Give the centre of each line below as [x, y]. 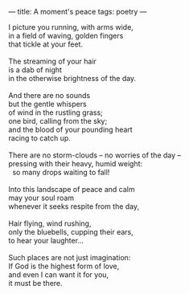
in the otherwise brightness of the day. [72, 78]
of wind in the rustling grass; [55, 112]
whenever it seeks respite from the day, [74, 206]
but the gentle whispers [47, 104]
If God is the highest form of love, [64, 266]
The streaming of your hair [52, 61]
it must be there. [35, 283]
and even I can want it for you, [59, 275]
